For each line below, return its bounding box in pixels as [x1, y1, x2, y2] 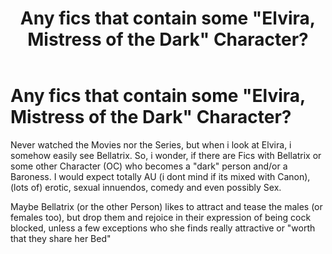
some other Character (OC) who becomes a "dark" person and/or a [10, 160, 288, 172]
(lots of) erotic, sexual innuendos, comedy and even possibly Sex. [10, 181, 282, 193]
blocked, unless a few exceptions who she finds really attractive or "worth [10, 222, 316, 234]
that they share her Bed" [10, 232, 112, 244]
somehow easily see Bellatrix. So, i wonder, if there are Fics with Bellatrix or [10, 149, 322, 161]
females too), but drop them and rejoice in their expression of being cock [10, 211, 312, 223]
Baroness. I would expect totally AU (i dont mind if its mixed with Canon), [10, 170, 311, 182]
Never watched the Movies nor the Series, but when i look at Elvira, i [10, 138, 292, 151]
